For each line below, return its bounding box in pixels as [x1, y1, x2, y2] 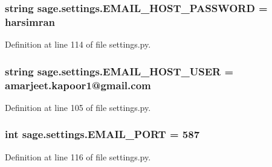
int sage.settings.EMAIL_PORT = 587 [5, 127, 200, 142]
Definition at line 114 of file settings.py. [5, 38, 151, 51]
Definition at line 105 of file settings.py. [5, 101, 151, 113]
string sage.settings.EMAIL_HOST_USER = [5, 63, 234, 78]
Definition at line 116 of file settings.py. [5, 150, 151, 163]
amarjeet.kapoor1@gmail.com [5, 77, 151, 92]
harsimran [5, 14, 56, 29]
